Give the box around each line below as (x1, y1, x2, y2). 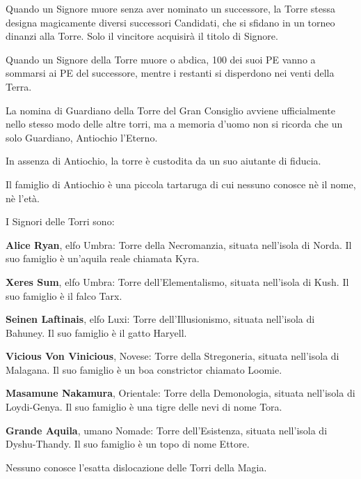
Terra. (6, 79, 32, 93)
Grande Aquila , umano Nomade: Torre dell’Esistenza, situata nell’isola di (6, 423, 328, 437)
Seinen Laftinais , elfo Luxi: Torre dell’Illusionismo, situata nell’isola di (6, 312, 315, 326)
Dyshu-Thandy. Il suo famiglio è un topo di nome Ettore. (6, 436, 250, 451)
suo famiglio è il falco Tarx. (6, 288, 122, 303)
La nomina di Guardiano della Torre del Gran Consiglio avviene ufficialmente (6, 102, 335, 117)
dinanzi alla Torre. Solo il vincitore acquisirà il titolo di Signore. (6, 29, 278, 43)
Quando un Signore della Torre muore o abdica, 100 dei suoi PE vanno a (6, 52, 316, 66)
